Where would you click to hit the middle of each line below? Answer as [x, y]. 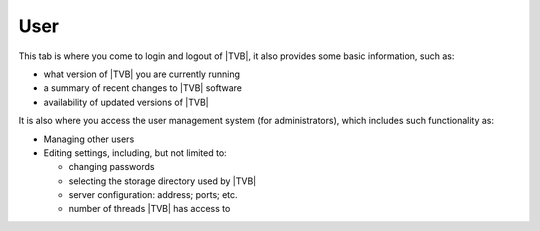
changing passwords [111, 167]
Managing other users [89, 139]
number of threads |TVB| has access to [149, 209]
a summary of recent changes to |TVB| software [142, 88]
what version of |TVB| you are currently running [141, 74]
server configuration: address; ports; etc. [153, 195]
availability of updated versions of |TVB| [126, 102]
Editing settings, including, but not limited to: [135, 152]
